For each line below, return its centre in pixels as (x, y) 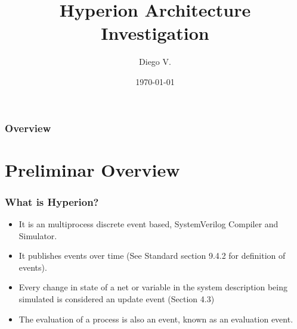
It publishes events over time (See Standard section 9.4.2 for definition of (152, 256)
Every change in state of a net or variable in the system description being (153, 287)
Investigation (155, 33)
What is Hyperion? (52, 201)
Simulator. (38, 235)
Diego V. (155, 62)
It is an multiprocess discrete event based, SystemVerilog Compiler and (148, 224)
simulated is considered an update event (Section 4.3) (117, 298)
